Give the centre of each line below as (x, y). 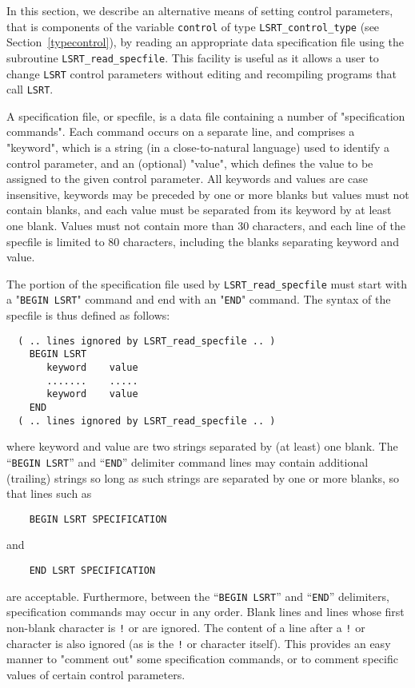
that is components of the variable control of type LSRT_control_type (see (193, 26)
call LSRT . (30, 89)
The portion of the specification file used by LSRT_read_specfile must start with (207, 283)
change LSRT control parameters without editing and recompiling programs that (202, 73)
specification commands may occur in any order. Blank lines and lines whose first (206, 612)
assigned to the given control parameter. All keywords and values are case (188, 179)
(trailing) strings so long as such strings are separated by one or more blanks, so (203, 477)
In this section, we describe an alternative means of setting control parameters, (200, 10)
